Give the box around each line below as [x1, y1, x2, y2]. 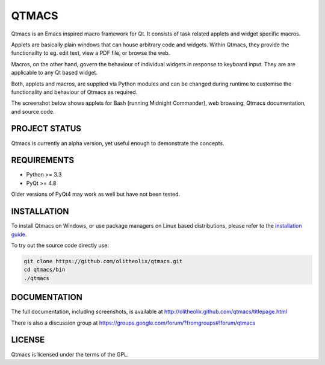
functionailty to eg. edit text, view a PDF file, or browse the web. [11, 49, 170, 57]
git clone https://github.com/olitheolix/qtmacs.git [23, 258, 183, 264]
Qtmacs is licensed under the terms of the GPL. [11, 351, 129, 358]
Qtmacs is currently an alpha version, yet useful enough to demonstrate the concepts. [11, 139, 225, 147]
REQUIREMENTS [11, 155, 75, 166]
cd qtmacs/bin [23, 266, 66, 273]
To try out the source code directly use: [11, 242, 110, 249]
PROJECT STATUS [11, 123, 81, 134]
